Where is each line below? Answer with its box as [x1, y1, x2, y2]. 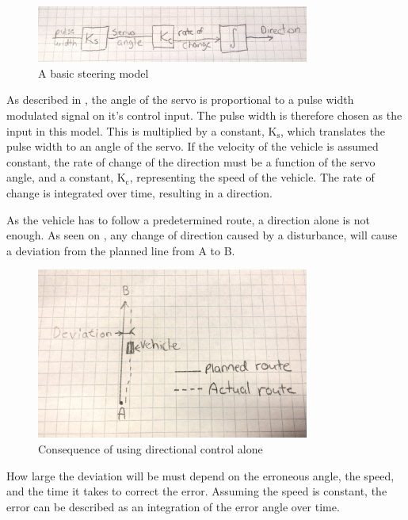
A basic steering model [38, 64, 149, 81]
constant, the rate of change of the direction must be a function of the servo [6, 153, 376, 170]
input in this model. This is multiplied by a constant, [6, 122, 265, 139]
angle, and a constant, [6, 169, 114, 185]
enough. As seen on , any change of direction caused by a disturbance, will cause [6, 227, 398, 243]
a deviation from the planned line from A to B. [6, 242, 235, 258]
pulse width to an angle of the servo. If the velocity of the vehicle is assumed [6, 138, 379, 155]
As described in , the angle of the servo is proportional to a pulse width [6, 91, 354, 108]
